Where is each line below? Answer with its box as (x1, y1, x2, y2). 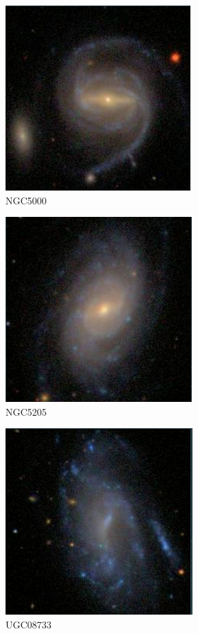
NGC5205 (6, 404, 47, 419)
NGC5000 (6, 193, 47, 207)
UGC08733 (6, 617, 52, 631)
